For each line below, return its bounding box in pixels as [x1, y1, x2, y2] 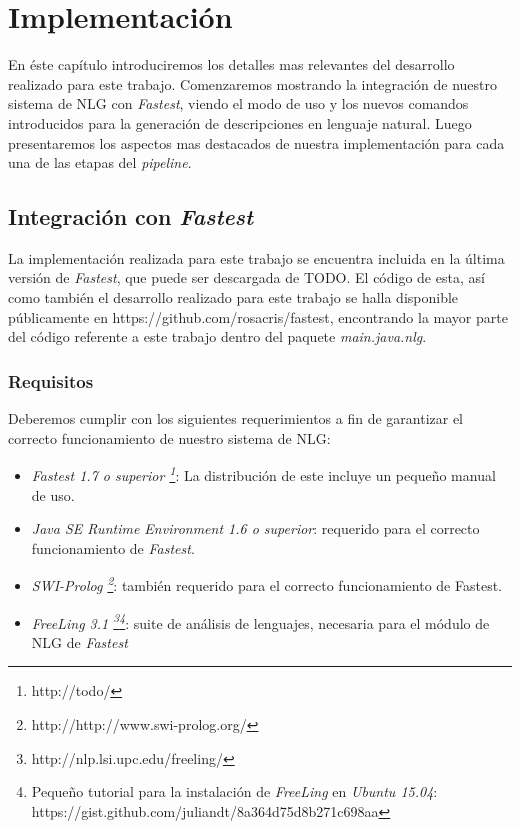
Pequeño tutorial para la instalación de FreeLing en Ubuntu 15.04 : [31, 781, 438, 802]
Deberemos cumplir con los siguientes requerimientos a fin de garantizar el [8, 408, 463, 429]
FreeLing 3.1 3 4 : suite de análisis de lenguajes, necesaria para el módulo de [31, 609, 490, 633]
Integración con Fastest [8, 201, 253, 232]
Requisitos [8, 368, 94, 393]
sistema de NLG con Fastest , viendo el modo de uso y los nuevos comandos [8, 93, 469, 114]
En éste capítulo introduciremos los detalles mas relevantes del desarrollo [8, 54, 455, 75]
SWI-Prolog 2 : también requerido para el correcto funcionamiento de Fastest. [31, 572, 503, 595]
